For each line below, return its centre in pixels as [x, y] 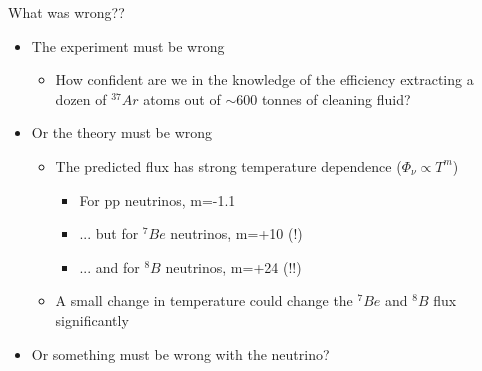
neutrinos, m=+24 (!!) [233, 266]
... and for [109, 266]
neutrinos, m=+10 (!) [236, 233]
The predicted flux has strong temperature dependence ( [228, 165]
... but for [109, 233]
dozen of [81, 98]
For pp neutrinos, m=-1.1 [157, 199]
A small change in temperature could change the [204, 300]
